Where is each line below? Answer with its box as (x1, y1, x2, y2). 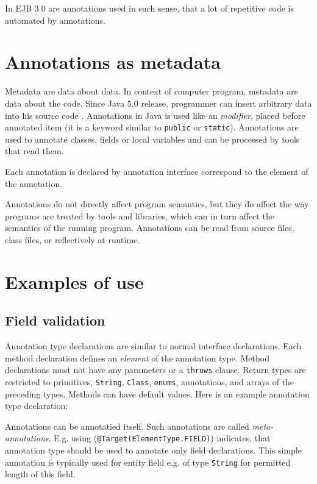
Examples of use (5, 269, 144, 294)
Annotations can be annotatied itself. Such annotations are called (5, 419, 249, 432)
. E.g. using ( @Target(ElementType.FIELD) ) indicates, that (48, 432, 271, 444)
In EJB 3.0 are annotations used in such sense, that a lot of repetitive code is (5, 2, 294, 14)
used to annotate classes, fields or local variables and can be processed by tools (5, 132, 300, 145)
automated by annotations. (5, 13, 105, 26)
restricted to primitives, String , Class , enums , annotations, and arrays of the (5, 375, 294, 388)
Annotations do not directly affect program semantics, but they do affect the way (5, 198, 309, 210)
